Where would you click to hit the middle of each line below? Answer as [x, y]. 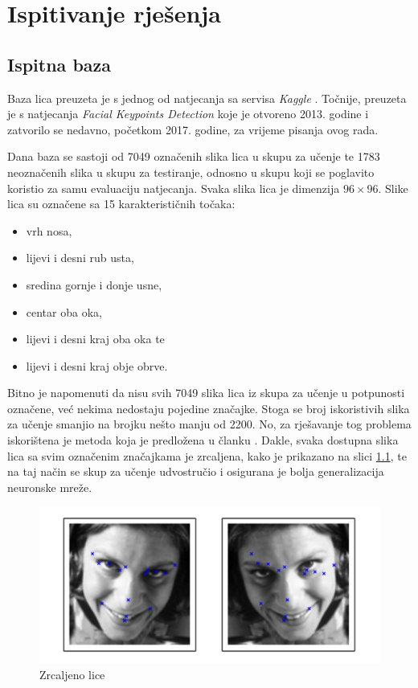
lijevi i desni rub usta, [80, 258]
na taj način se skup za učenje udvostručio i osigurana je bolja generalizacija [196, 471]
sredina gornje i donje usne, [94, 284]
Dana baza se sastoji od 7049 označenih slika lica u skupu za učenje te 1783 [194, 156]
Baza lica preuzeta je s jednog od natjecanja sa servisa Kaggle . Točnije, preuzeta [207, 98]
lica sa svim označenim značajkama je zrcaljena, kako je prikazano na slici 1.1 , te [207, 455]
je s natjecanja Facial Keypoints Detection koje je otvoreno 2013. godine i [188, 114]
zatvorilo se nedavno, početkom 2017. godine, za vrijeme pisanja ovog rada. [193, 129]
